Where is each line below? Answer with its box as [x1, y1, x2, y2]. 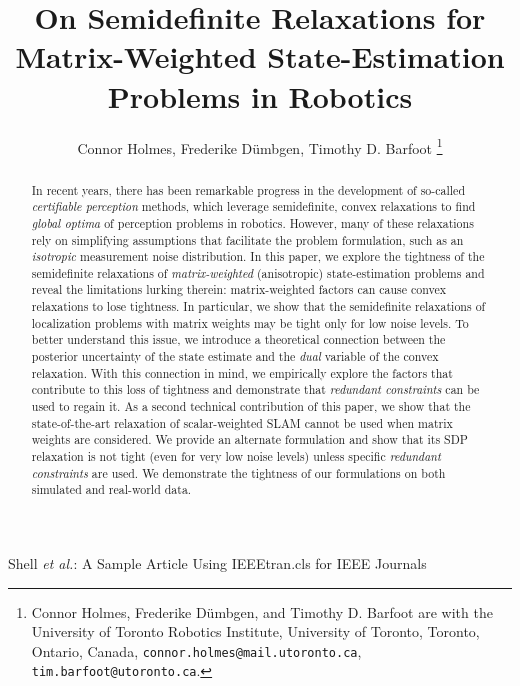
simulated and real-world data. [31, 481, 192, 498]
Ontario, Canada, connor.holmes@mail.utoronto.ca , [31, 640, 362, 661]
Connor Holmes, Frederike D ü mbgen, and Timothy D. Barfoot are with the [31, 601, 493, 622]
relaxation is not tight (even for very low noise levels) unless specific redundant [31, 448, 441, 465]
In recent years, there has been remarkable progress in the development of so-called [31, 181, 465, 198]
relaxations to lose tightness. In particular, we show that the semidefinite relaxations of [31, 298, 486, 315]
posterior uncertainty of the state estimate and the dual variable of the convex [31, 348, 439, 365]
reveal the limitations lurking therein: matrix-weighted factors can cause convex [31, 281, 447, 298]
